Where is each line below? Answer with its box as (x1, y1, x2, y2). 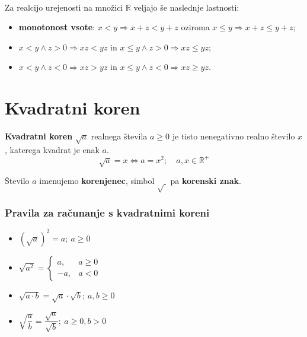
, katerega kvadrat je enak (5, 143, 100, 155)
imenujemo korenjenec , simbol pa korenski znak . (39, 174, 242, 187)
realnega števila (91, 130, 148, 142)
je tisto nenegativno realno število (172, 130, 295, 142)
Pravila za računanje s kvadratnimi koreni (5, 205, 210, 220)
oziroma (181, 21, 210, 33)
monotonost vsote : (18, 21, 95, 33)
